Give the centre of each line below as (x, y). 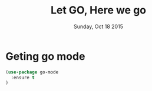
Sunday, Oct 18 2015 (98, 26)
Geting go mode (45, 56)
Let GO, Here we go (98, 10)
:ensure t (23, 77)
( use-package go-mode (32, 72)
